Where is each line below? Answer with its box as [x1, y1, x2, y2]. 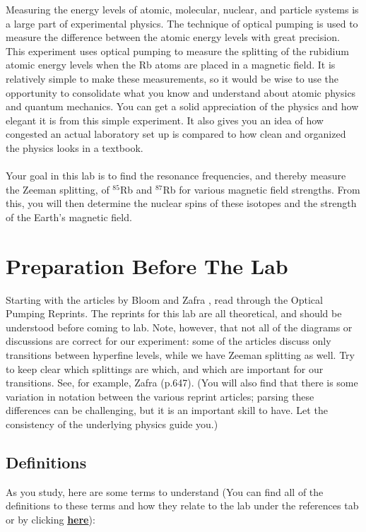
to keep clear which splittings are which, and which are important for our [6, 361, 324, 376]
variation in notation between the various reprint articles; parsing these [6, 389, 314, 403]
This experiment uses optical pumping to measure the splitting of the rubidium [6, 43, 349, 58]
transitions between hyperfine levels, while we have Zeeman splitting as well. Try [6, 348, 355, 362]
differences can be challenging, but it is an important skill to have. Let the [6, 403, 328, 418]
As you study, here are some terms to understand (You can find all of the [6, 484, 324, 499]
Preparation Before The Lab [6, 251, 288, 280]
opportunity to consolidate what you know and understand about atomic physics [6, 85, 356, 100]
